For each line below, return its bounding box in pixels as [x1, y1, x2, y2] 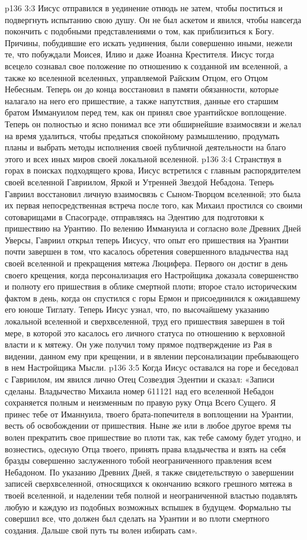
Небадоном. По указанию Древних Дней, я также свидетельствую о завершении [5, 465, 294, 478]
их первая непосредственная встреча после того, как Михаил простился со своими [5, 199, 303, 211]
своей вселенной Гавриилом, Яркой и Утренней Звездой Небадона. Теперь [5, 175, 274, 188]
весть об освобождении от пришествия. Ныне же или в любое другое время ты [5, 419, 292, 432]
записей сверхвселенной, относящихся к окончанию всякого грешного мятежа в [5, 477, 293, 490]
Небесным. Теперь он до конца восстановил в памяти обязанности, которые [5, 83, 279, 95]
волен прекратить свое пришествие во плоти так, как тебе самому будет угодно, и [5, 430, 301, 443]
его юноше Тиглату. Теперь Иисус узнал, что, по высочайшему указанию [5, 303, 270, 316]
